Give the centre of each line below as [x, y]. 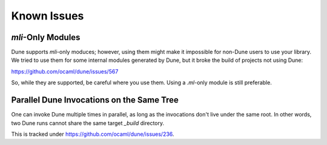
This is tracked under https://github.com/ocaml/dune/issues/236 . [93, 134]
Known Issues [48, 16]
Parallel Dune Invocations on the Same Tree [95, 100]
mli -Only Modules [46, 37]
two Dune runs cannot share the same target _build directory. [88, 123]
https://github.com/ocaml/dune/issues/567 [65, 71]
